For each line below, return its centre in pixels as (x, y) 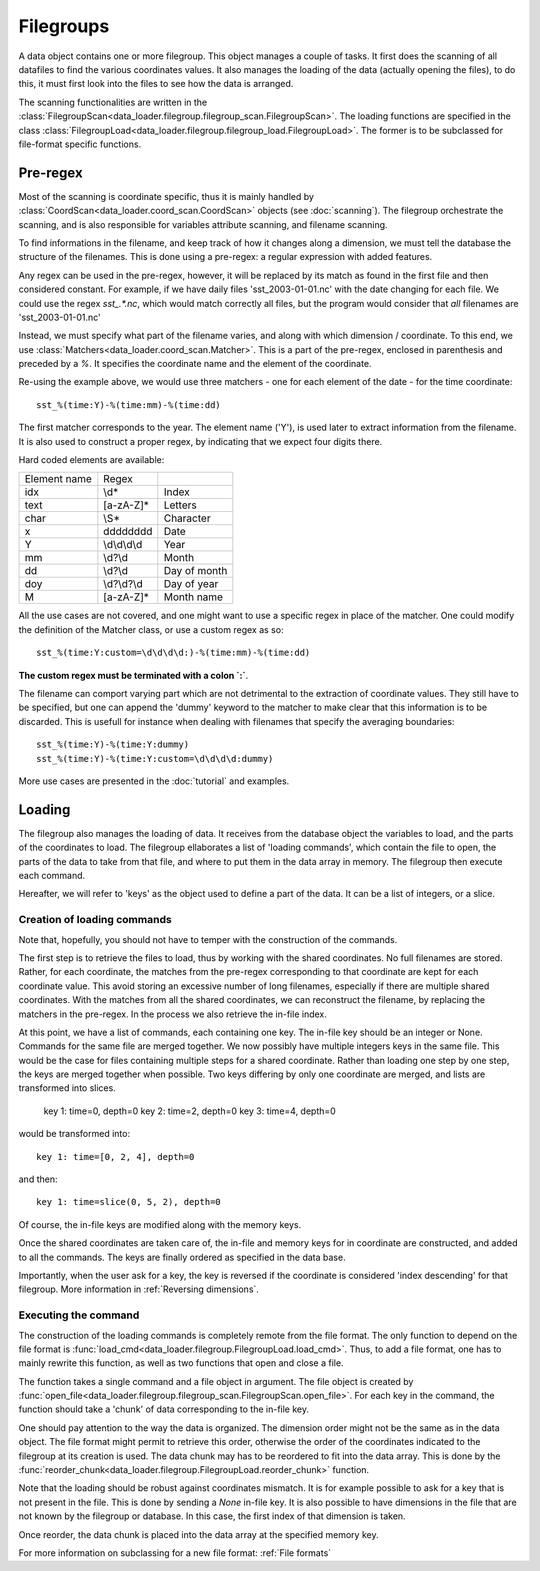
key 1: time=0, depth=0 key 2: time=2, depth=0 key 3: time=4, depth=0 (190, 1111)
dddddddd (128, 532)
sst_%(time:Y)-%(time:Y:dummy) (113, 744)
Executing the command (79, 1315)
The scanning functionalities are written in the (113, 102)
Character (187, 518)
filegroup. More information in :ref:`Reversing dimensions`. (139, 1289)
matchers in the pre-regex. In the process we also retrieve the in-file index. (172, 1014)
